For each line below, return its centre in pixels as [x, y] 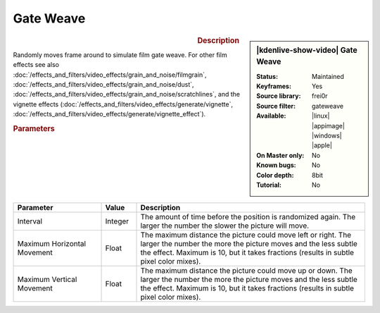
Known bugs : [277, 165]
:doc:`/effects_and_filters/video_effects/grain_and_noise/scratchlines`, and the [127, 94]
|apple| [322, 145]
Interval [30, 221]
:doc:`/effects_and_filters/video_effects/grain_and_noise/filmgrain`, [110, 75]
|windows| [327, 136]
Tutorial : [269, 185]
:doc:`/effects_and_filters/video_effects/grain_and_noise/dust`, [103, 84]
